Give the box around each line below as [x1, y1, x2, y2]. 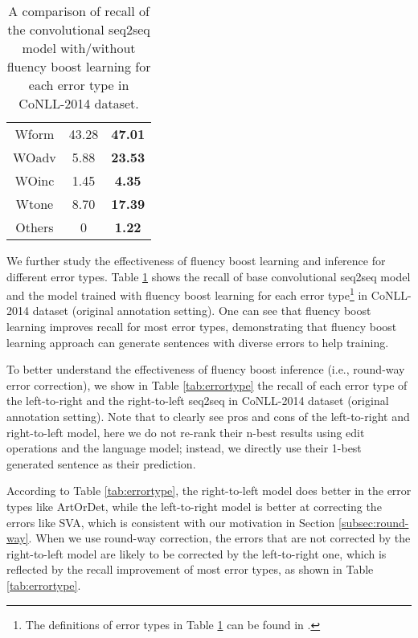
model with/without [22, 39, 136, 57]
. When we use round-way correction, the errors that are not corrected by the [28, 530, 411, 546]
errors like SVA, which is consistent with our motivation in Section [6, 513, 335, 530]
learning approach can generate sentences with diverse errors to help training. [6, 333, 389, 350]
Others [15, 218, 54, 236]
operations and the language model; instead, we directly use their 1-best [6, 440, 362, 456]
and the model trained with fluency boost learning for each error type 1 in [6, 284, 368, 303]
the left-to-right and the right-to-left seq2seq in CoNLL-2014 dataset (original [6, 392, 389, 409]
